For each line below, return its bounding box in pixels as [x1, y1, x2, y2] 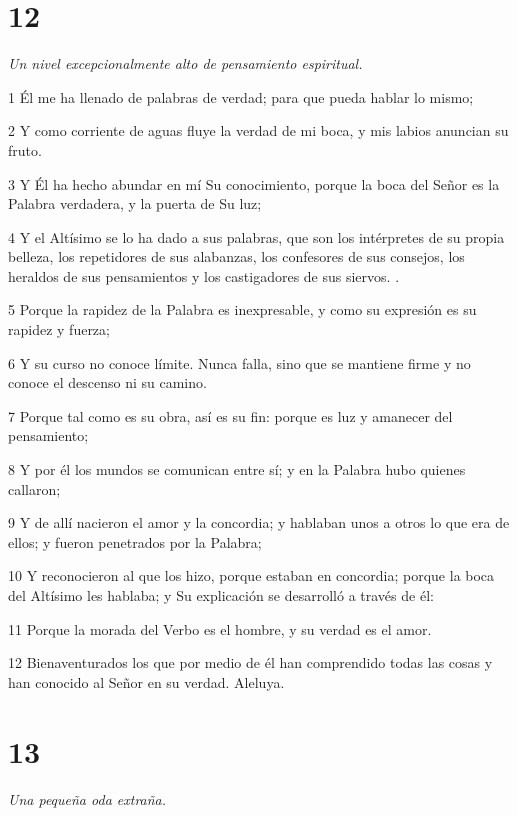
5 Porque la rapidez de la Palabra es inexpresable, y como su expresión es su [8, 299, 477, 320]
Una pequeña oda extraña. [8, 788, 167, 809]
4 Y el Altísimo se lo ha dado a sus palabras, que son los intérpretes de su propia [8, 226, 505, 247]
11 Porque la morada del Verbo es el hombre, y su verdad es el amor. [8, 618, 432, 639]
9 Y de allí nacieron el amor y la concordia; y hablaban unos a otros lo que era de [8, 512, 510, 533]
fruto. [8, 139, 42, 160]
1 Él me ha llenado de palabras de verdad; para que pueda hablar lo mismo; [8, 86, 474, 107]
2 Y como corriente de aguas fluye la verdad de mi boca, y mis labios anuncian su [8, 120, 509, 141]
